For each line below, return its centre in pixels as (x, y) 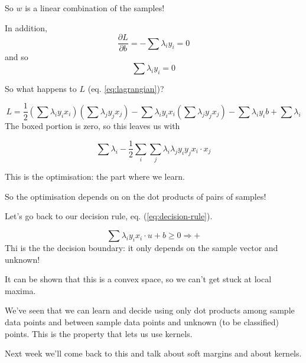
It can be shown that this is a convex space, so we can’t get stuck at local (138, 279)
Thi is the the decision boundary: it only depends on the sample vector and (141, 248)
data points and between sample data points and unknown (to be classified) (142, 322)
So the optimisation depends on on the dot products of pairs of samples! (136, 196)
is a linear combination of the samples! (95, 8)
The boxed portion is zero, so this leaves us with (92, 125)
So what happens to (41, 88)
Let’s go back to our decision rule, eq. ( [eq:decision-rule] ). (109, 216)
